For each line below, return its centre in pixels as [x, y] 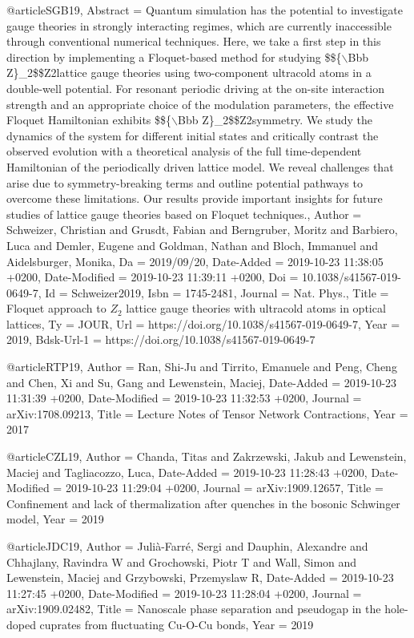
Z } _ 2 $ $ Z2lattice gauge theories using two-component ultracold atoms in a [189, 73]
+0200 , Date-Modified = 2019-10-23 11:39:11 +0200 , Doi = [153, 277]
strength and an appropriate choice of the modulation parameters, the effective [200, 104]
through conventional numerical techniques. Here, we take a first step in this [194, 41]
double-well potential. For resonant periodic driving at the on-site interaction [195, 88]
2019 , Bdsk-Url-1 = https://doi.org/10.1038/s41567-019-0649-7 [161, 339]
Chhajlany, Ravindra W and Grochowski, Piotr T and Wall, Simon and [182, 561]
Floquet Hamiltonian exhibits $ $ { [89, 120]
